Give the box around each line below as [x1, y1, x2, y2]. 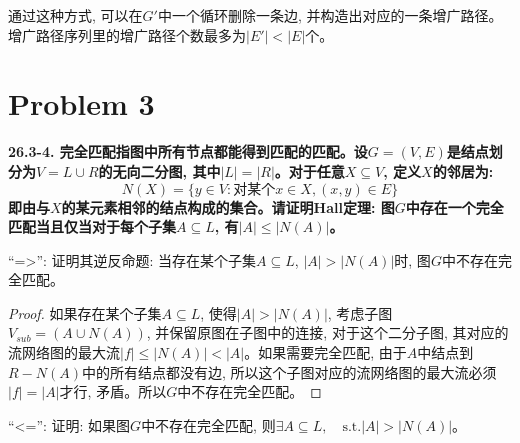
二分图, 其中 [140, 160, 221, 181]
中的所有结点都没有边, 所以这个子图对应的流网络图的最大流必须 [81, 361, 497, 382]
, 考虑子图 [327, 302, 393, 323]
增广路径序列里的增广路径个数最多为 [8, 24, 246, 45]
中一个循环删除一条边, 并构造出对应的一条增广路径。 [157, 5, 503, 25]
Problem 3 [8, 83, 155, 124]
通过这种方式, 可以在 [8, 5, 143, 25]
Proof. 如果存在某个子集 [8, 302, 162, 323]
